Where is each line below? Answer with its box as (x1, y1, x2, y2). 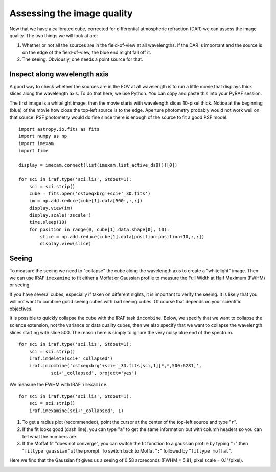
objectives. (9, 305, 33, 312)
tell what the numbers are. (22, 433, 78, 439)
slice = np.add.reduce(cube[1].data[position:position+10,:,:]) (40, 234, 204, 239)
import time (18, 148, 49, 154)
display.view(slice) (40, 241, 91, 247)
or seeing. (9, 282, 31, 288)
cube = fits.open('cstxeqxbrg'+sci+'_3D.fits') (29, 191, 151, 197)
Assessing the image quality (9, 8, 133, 19)
